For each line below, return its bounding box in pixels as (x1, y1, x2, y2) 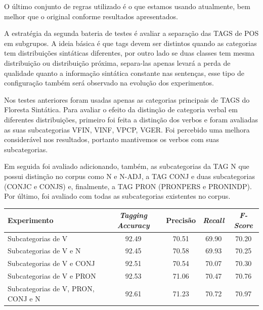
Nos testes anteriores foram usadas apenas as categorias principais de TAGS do (4, 94, 250, 105)
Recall (203, 214, 225, 225)
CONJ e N (8, 293, 40, 303)
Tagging (119, 210, 147, 220)
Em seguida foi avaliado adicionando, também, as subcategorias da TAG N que (4, 161, 249, 171)
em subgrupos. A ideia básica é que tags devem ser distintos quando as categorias (4, 37, 257, 48)
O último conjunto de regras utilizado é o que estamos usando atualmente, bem (4, 1, 250, 11)
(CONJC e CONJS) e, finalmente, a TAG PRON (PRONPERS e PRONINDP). (4, 181, 252, 191)
